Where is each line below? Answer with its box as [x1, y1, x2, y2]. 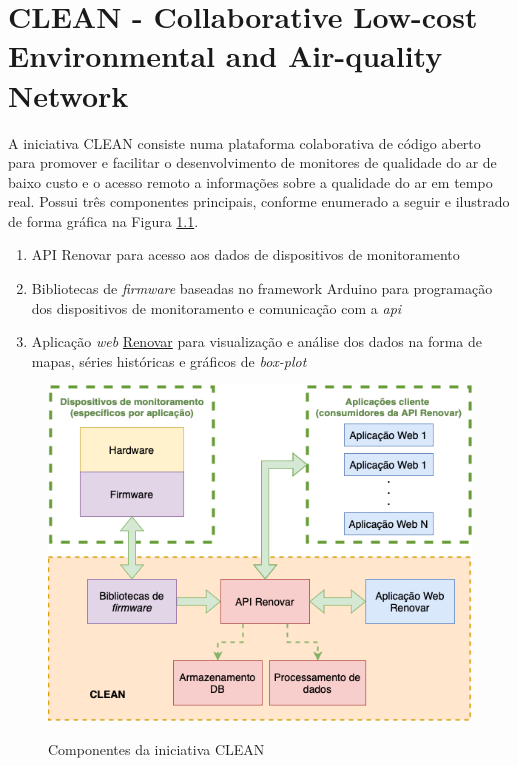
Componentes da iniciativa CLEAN [48, 738, 265, 759]
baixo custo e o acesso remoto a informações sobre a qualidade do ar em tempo [8, 171, 493, 192]
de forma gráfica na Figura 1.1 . [8, 210, 199, 231]
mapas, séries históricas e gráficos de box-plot [31, 350, 307, 371]
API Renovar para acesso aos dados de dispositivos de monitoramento [31, 244, 460, 265]
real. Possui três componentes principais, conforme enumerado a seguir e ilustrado [8, 191, 510, 212]
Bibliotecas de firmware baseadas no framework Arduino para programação [31, 278, 493, 299]
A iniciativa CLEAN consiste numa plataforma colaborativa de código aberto [8, 132, 481, 153]
